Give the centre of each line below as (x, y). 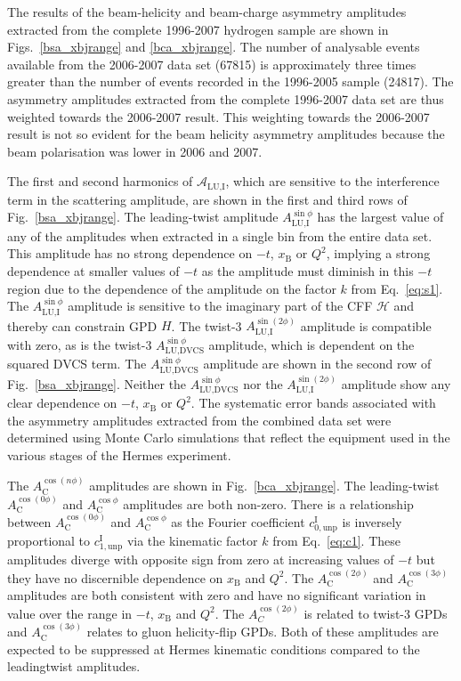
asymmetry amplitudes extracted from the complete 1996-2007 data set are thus (226, 98)
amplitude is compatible (366, 325)
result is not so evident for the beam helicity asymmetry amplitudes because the (226, 134)
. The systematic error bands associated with (313, 403)
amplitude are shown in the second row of (317, 364)
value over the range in (70, 613)
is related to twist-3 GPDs (376, 613)
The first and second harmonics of (100, 181)
